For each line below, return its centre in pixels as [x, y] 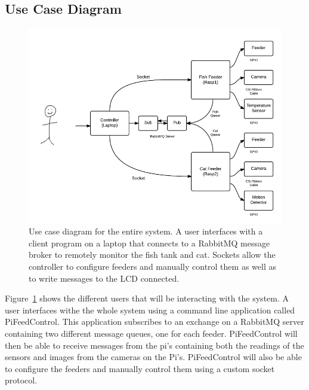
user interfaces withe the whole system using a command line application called [150, 310]
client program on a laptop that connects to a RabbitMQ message [149, 243]
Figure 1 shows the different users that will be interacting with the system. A [147, 298]
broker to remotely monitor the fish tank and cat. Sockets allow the [152, 255]
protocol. [21, 380]
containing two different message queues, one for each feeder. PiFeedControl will [151, 333]
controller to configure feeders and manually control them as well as [152, 266]
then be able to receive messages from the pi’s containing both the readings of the [154, 345]
